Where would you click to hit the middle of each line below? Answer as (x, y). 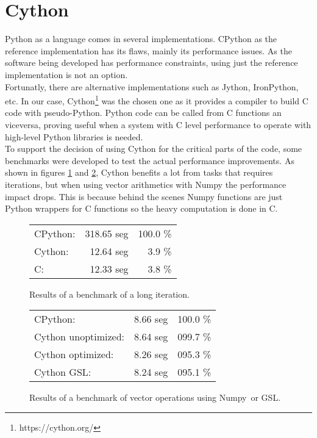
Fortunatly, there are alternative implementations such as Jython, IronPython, (152, 86)
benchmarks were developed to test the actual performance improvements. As (150, 160)
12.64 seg (109, 251)
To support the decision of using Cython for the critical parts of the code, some (154, 149)
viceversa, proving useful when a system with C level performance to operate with (158, 124)
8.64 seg (151, 337)
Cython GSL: (63, 372)
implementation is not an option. (66, 74)
